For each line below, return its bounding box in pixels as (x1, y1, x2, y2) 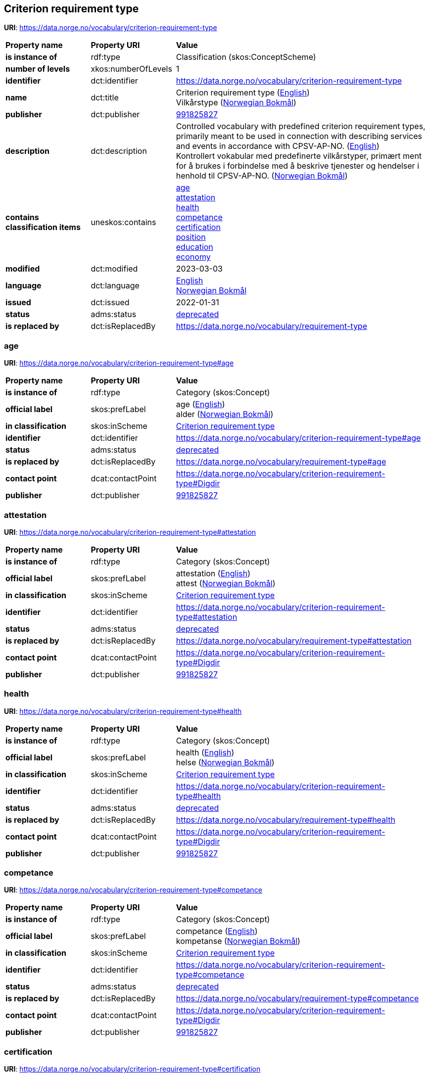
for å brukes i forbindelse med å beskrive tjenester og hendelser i (176, 161, 420, 171)
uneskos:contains (91, 217, 156, 228)
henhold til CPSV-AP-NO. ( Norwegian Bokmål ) (176, 171, 348, 181)
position (176, 232, 206, 242)
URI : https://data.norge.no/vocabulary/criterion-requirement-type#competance (4, 886, 262, 894)
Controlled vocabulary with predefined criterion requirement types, (176, 121, 426, 132)
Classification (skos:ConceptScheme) (176, 52, 316, 62)
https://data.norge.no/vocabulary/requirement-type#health (176, 814, 395, 825)
